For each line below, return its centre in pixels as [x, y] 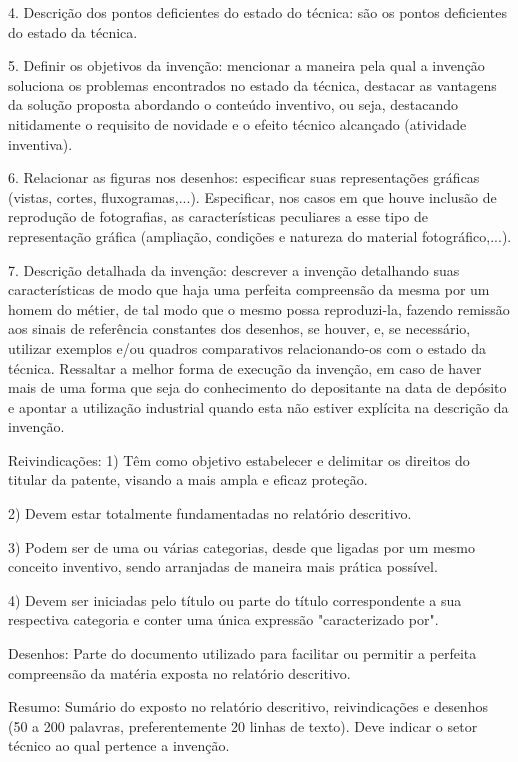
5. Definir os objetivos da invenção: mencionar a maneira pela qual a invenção [246, 65]
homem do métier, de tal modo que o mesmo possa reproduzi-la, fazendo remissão [259, 308]
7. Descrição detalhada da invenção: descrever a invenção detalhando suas [234, 269]
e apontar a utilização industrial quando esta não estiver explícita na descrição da [258, 406]
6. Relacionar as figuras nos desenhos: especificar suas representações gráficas [244, 177]
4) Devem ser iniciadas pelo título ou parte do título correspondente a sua [235, 599]
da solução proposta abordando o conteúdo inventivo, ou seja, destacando [233, 104]
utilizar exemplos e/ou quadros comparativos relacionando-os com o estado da [247, 347]
